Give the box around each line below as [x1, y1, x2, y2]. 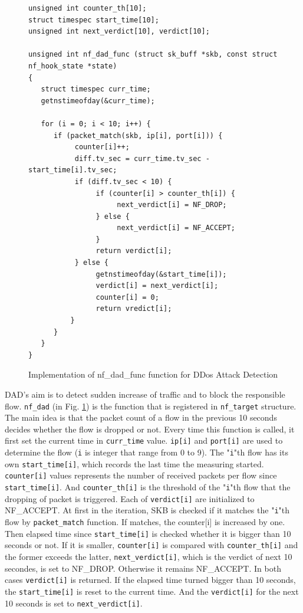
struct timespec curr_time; [41, 85, 151, 94]
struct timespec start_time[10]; [28, 15, 159, 24]
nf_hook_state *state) [28, 61, 117, 70]
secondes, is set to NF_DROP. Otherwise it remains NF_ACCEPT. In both [5, 562, 281, 574]
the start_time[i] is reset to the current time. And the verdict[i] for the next [5, 585, 299, 597]
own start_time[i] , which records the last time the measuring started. [5, 457, 264, 470]
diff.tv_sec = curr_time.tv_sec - [74, 154, 210, 163]
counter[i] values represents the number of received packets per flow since [5, 469, 277, 481]
